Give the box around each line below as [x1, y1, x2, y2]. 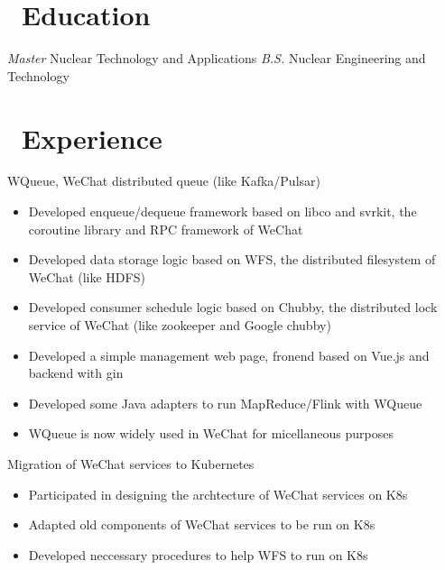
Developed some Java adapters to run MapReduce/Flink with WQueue [28, 393, 422, 412]
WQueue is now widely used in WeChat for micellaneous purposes [28, 424, 394, 443]
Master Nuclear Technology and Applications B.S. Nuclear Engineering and [7, 49, 426, 68]
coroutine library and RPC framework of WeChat [28, 219, 303, 238]
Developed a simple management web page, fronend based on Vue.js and [28, 345, 430, 364]
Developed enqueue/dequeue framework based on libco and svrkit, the [28, 202, 417, 221]
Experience [22, 119, 162, 156]
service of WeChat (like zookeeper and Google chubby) [28, 316, 331, 334]
